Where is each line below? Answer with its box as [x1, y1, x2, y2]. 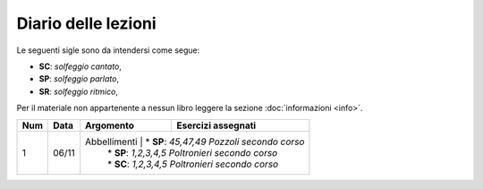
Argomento [85, 119, 134, 132]
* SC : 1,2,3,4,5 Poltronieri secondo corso [107, 158, 279, 170]
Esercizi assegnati [175, 119, 257, 132]
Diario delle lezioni [16, 13, 157, 33]
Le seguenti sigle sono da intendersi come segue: [16, 45, 200, 56]
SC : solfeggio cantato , [38, 61, 123, 72]
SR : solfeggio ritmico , [38, 86, 118, 97]
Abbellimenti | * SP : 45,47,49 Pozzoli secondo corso [85, 135, 305, 148]
